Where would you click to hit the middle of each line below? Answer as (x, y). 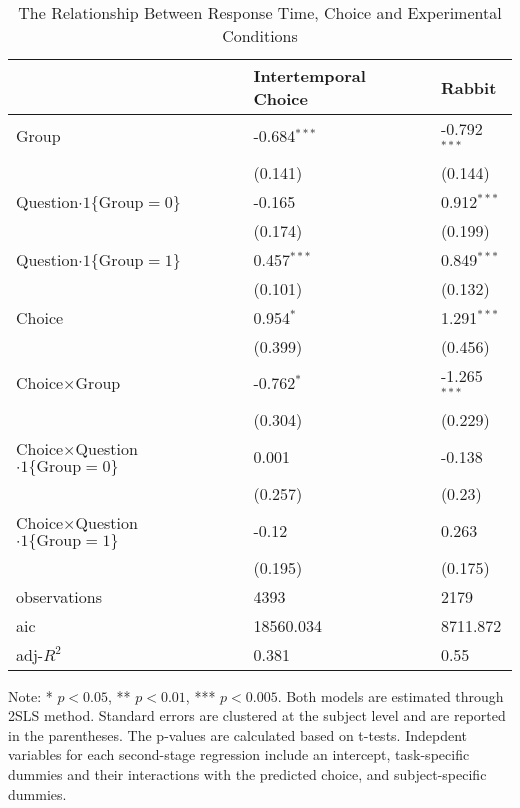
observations (59, 596)
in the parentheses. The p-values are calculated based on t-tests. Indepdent (238, 734)
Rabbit (468, 87)
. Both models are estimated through (390, 695)
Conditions (260, 35)
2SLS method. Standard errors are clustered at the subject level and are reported (257, 715)
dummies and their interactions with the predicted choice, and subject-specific (247, 773)
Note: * (30, 695)
